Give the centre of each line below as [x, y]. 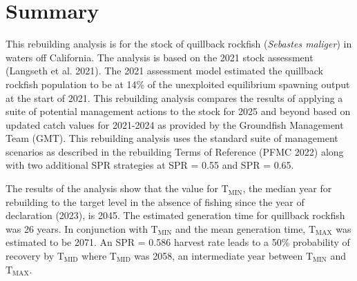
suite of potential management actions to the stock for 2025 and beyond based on [178, 111]
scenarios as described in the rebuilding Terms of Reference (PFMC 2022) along [175, 151]
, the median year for [287, 188]
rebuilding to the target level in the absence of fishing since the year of [155, 201]
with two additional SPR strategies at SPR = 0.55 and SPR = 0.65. [150, 165]
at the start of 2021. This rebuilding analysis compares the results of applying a [174, 97]
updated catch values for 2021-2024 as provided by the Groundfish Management [175, 124]
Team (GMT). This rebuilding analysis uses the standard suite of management [172, 138]
